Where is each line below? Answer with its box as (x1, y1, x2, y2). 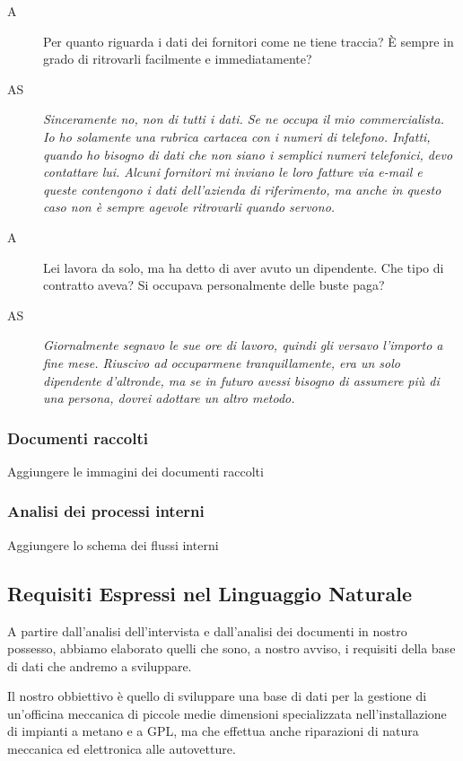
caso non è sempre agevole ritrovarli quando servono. (43, 197, 336, 216)
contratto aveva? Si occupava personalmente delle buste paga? (43, 276, 385, 294)
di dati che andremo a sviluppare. (7, 656, 192, 675)
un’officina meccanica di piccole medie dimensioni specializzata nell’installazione (7, 704, 447, 722)
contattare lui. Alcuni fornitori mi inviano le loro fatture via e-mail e (43, 162, 423, 181)
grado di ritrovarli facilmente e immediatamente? (43, 49, 312, 68)
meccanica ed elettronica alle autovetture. (7, 739, 236, 758)
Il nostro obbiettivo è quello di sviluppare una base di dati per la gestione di (7, 687, 427, 705)
